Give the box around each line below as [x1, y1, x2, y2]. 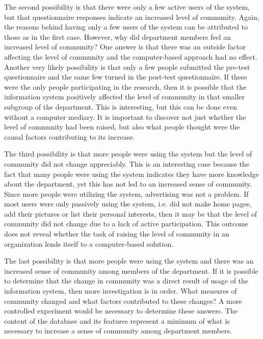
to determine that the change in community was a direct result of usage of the [4, 275, 249, 286]
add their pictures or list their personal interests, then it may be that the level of [4, 208, 257, 219]
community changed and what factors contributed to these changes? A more [4, 295, 242, 306]
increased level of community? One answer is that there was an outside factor [4, 41, 246, 52]
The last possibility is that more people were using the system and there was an [4, 255, 254, 266]
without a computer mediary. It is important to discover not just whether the [4, 111, 246, 122]
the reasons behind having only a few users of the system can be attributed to [4, 21, 248, 32]
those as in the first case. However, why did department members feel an [4, 31, 231, 42]
